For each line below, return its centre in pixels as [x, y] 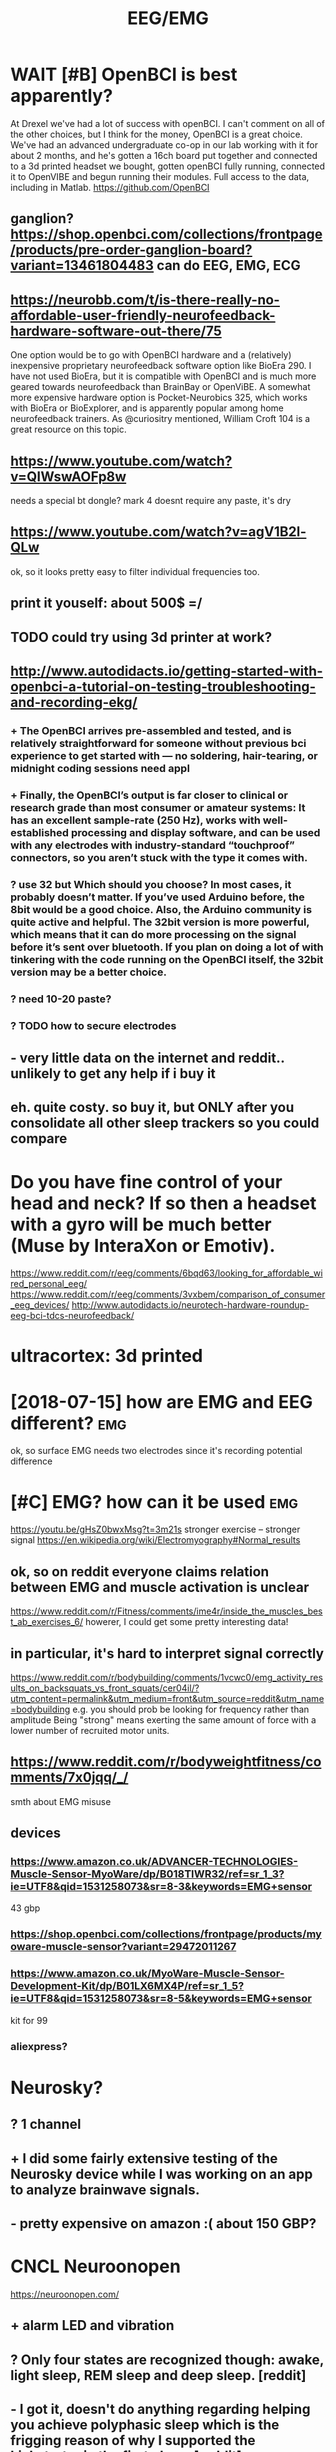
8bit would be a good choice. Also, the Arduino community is [161, 909]
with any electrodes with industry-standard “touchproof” [152, 845]
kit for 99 [29, 2020]
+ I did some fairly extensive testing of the [144, 2158]
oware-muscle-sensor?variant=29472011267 [123, 1947]
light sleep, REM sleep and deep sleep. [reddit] [158, 2375]
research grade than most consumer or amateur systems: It [158, 807]
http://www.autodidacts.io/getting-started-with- [166, 670]
